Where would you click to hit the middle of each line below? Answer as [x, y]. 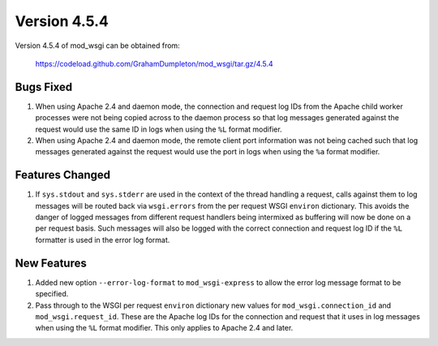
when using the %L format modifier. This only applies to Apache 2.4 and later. [164, 328]
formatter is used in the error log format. [103, 240]
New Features [51, 263]
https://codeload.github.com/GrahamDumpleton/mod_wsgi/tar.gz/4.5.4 [154, 63]
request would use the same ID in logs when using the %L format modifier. [159, 129]
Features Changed [63, 175]
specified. [52, 294]
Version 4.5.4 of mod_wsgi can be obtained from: [97, 45]
